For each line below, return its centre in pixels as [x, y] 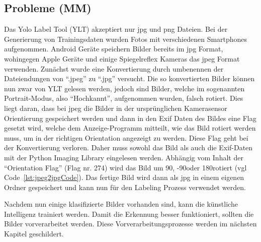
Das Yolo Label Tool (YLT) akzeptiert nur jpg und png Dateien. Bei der [116, 29]
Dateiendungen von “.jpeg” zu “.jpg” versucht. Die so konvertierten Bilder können [129, 78]
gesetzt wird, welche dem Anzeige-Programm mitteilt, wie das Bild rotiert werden [130, 128]
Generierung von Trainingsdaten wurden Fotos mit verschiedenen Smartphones [126, 39]
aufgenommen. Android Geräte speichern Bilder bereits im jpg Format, [114, 49]
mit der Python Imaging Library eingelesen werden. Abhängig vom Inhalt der [124, 157]
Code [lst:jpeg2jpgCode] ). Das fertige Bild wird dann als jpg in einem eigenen [124, 177]
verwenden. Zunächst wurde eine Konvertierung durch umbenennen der [114, 68]
